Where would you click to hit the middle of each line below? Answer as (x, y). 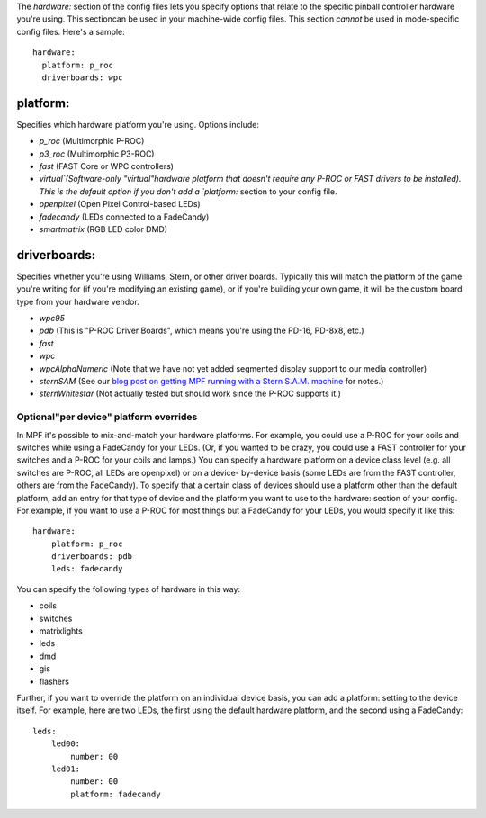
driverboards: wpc (82, 77)
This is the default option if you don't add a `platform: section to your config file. (188, 191)
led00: (66, 744)
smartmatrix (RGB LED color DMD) (103, 229)
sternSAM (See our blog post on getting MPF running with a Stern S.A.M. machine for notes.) (211, 382)
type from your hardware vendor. (78, 301)
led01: (66, 769)
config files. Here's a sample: (71, 31)
